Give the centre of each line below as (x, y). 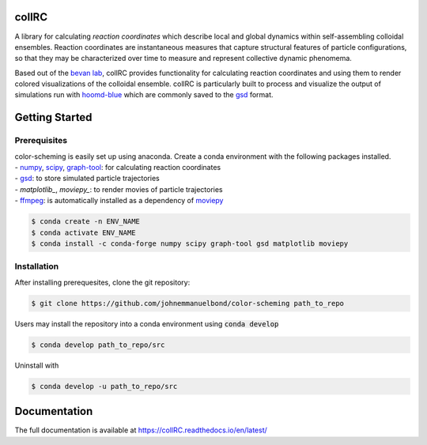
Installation (37, 266)
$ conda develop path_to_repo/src (98, 345)
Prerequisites (41, 141)
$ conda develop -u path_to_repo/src (104, 386)
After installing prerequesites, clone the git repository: (102, 282)
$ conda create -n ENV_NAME (85, 222)
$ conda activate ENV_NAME (83, 232)
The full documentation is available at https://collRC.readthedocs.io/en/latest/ (141, 430)
